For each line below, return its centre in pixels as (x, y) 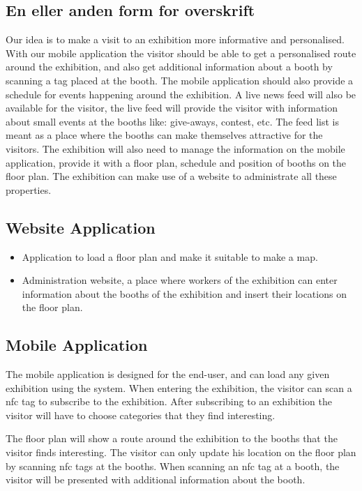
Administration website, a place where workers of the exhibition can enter (180, 280)
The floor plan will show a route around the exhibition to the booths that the (172, 438)
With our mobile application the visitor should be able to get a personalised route (181, 53)
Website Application (81, 227)
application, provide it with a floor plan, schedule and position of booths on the (176, 162)
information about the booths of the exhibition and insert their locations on (184, 293)
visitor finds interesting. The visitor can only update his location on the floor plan (181, 452)
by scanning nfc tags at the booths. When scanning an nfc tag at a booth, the (173, 466)
